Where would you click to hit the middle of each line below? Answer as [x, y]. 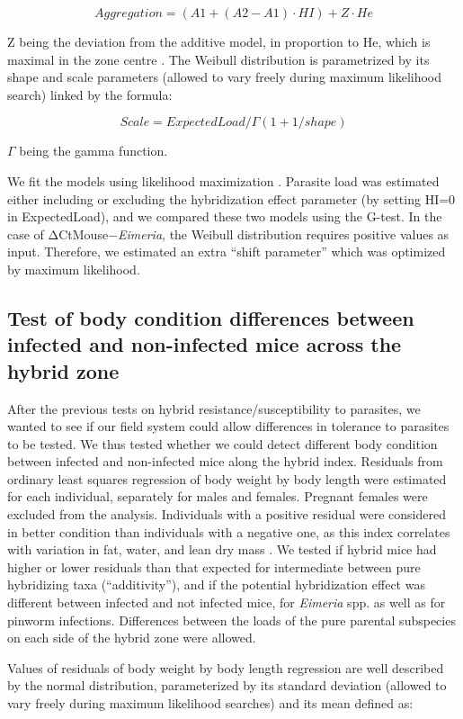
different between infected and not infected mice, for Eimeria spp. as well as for [227, 602]
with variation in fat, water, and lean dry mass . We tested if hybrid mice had [222, 549]
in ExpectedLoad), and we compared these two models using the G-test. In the [225, 216]
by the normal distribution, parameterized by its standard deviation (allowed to [227, 685]
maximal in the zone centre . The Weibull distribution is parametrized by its [218, 59]
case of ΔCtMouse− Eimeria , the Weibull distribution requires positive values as [228, 234]
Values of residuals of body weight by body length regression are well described [226, 667]
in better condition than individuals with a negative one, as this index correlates [229, 531]
